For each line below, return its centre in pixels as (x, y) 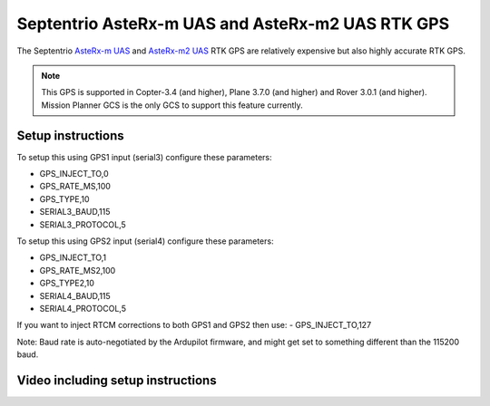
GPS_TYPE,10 (64, 198)
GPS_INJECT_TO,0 (74, 174)
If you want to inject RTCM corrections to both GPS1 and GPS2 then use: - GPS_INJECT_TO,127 (194, 325)
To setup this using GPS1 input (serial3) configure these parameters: (144, 157)
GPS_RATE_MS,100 (75, 187)
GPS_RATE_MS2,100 (78, 270)
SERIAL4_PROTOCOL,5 (83, 308)
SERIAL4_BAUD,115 (75, 295)
